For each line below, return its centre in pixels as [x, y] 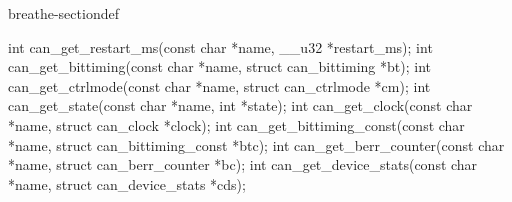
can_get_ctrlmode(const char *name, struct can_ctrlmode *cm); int [219, 85]
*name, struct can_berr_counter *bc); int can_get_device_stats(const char [243, 164]
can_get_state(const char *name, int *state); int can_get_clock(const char [240, 105]
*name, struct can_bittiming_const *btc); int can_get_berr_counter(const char [256, 144]
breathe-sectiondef [63, 13]
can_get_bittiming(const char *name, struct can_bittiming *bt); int [219, 66]
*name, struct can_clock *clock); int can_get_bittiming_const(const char [236, 124]
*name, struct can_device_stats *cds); [127, 183]
